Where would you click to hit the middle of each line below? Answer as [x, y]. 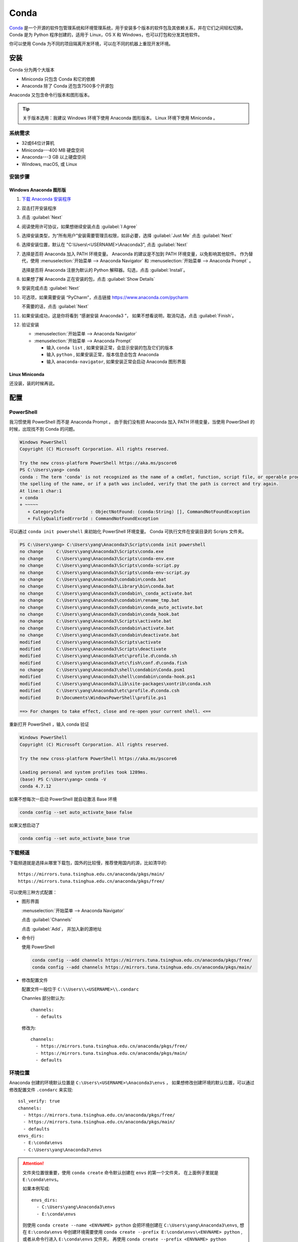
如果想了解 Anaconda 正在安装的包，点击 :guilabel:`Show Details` [88, 279]
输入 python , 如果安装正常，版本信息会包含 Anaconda [103, 355]
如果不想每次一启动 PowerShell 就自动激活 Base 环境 [63, 799]
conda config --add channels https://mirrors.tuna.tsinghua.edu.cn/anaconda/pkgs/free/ [142, 960]
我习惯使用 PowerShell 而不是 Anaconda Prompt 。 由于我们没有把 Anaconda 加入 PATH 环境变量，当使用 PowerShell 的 [132, 422]
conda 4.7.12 [36, 786]
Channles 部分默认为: [43, 998]
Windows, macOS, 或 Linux [49, 164]
